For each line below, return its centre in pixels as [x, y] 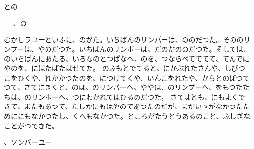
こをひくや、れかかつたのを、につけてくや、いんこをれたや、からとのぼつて [127, 77]
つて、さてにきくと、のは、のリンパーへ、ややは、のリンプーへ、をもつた [123, 87]
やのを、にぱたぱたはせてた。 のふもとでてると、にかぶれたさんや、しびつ [125, 68]
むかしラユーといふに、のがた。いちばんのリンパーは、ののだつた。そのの [124, 39]
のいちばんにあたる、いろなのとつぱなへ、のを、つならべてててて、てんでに [127, 58]
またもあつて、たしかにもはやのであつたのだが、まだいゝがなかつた [134, 106]
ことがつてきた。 [31, 125]
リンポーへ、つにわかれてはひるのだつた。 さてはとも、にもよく [135, 96]
